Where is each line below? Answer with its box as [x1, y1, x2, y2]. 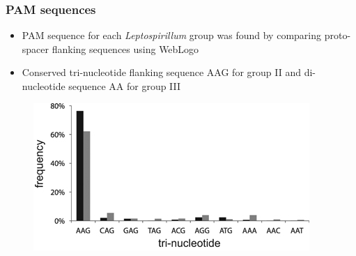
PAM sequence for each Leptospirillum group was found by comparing [22, 28, 321, 43]
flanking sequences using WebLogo [52, 41, 199, 56]
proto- [324, 28, 351, 43]
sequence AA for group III [68, 79, 181, 93]
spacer [22, 41, 49, 56]
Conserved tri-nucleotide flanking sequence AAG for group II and [22, 65, 301, 80]
